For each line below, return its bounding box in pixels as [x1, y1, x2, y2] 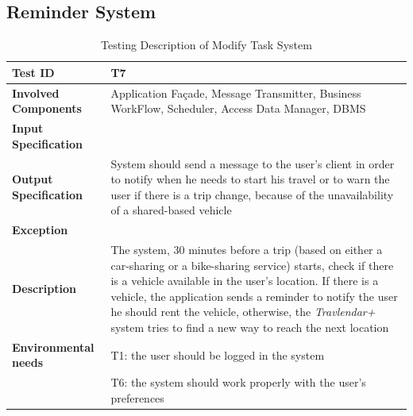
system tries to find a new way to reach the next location [110, 318, 389, 335]
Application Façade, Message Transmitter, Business [110, 84, 361, 101]
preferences [110, 389, 164, 406]
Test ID [12, 64, 55, 80]
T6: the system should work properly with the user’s [110, 374, 366, 391]
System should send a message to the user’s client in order [110, 155, 395, 171]
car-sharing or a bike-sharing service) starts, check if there [110, 256, 394, 273]
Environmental [12, 338, 95, 355]
